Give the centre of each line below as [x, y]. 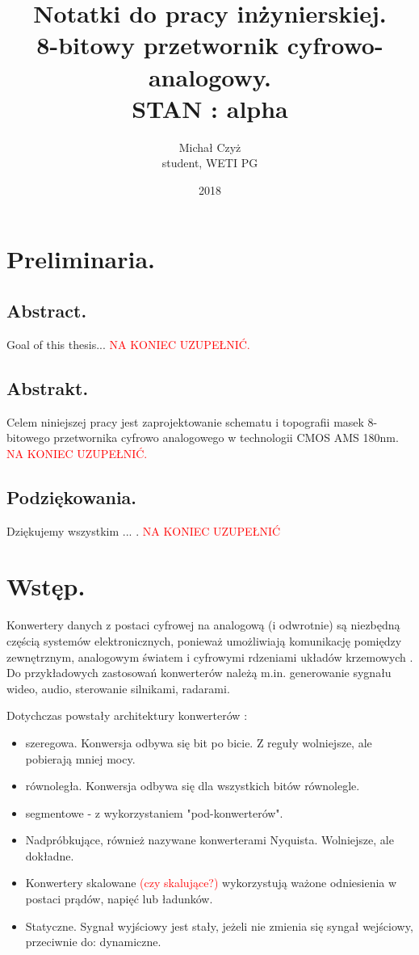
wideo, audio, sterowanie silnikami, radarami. [118, 688]
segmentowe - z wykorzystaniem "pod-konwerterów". [154, 812]
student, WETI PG [210, 163]
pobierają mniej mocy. [80, 758]
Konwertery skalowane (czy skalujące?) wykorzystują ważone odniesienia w [211, 883]
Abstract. [47, 311]
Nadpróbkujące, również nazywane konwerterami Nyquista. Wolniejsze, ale [209, 840]
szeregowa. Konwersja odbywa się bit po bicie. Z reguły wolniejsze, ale [199, 742]
